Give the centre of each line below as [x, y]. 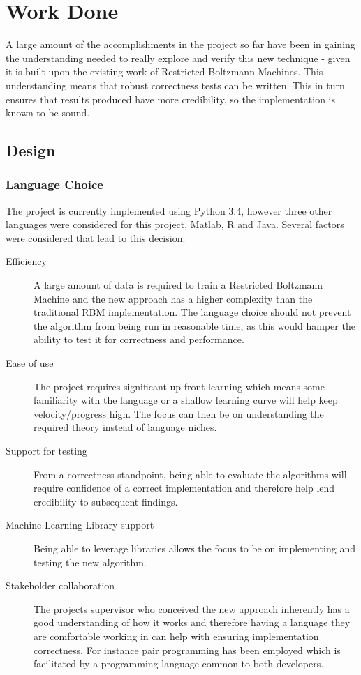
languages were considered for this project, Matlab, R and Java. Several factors [175, 224]
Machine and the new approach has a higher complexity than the [173, 298]
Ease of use [30, 363]
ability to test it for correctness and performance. [139, 339]
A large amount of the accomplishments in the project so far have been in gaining [180, 44]
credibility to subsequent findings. [106, 501]
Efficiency [26, 261]
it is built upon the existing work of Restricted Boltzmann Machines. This [164, 71]
